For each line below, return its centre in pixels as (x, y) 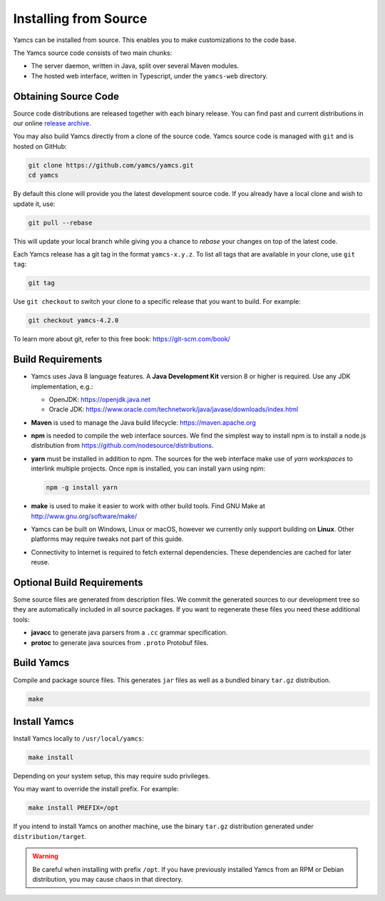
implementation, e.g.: (62, 386)
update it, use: (34, 204)
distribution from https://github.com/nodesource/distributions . (122, 446)
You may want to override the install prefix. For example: (96, 789)
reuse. (40, 562)
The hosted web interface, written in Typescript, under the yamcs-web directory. (149, 76)
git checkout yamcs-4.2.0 (73, 320)
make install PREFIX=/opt (73, 808)
